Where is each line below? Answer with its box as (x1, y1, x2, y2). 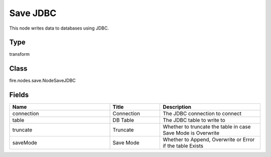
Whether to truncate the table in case (163, 123, 251, 130)
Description (163, 103, 192, 110)
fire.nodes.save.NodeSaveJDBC (9, 78, 76, 84)
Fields (9, 91, 29, 99)
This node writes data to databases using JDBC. (9, 25, 109, 31)
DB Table (112, 117, 134, 124)
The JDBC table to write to (163, 117, 225, 124)
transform (9, 51, 30, 57)
